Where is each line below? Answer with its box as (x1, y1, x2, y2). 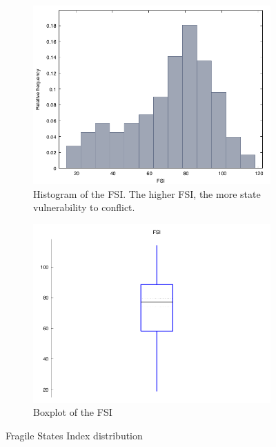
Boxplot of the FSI (33, 405, 112, 419)
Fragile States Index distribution (6, 428, 143, 442)
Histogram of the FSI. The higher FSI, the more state (33, 186, 261, 201)
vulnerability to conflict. (33, 200, 135, 215)
